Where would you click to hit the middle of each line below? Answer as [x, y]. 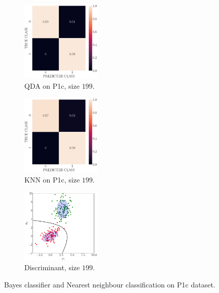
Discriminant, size [52, 267]
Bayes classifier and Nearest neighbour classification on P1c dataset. [110, 284]
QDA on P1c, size [52, 85]
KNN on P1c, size [52, 179]
